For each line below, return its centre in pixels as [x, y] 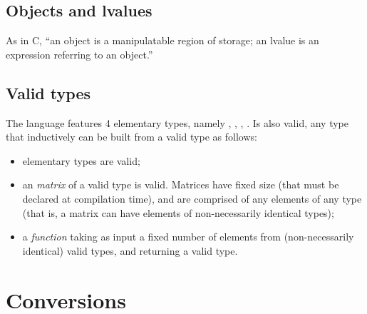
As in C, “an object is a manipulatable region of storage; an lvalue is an [162, 40]
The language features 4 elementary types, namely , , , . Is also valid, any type [177, 122]
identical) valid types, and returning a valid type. [130, 250]
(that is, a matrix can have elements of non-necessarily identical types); [178, 212]
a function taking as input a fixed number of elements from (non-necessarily [188, 237]
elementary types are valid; [81, 160]
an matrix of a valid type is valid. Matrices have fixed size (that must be [181, 184]
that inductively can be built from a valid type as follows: [131, 137]
